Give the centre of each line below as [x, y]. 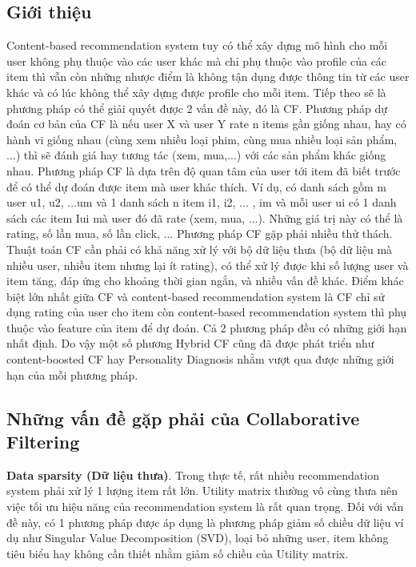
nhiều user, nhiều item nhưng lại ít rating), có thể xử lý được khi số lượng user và [208, 265]
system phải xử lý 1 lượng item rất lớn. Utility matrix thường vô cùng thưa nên [202, 491]
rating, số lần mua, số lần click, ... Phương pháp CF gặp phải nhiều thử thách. [200, 233]
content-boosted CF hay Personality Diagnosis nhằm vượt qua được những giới [200, 359]
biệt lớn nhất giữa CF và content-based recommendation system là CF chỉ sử [196, 296]
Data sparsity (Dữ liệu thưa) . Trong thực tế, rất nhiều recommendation [193, 475]
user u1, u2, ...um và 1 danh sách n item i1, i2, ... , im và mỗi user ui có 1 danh [202, 202]
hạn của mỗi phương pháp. [72, 374]
